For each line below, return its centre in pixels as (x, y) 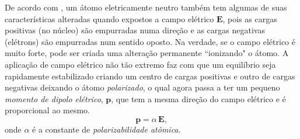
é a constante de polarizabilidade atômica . (107, 129)
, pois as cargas (250, 18)
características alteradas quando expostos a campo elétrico (109, 18)
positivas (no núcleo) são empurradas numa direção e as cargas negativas (135, 30)
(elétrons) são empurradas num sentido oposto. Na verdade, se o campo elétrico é (150, 41)
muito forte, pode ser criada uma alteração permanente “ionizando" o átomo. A (147, 53)
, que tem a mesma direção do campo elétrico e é (198, 98)
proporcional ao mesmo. (47, 110)
